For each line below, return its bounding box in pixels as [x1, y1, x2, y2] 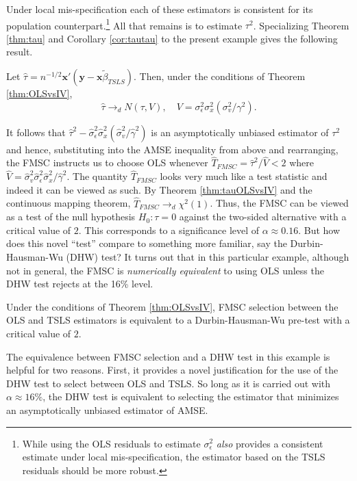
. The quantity [66, 169, 128, 183]
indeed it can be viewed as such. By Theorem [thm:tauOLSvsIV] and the [6, 182, 312, 196]
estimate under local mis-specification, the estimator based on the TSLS [22, 450, 325, 464]
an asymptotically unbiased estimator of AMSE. [6, 402, 208, 417]
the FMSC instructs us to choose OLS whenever [6, 155, 208, 170]
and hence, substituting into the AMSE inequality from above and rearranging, [6, 142, 338, 156]
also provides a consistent [216, 436, 323, 450]
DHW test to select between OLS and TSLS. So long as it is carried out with [6, 376, 331, 390]
